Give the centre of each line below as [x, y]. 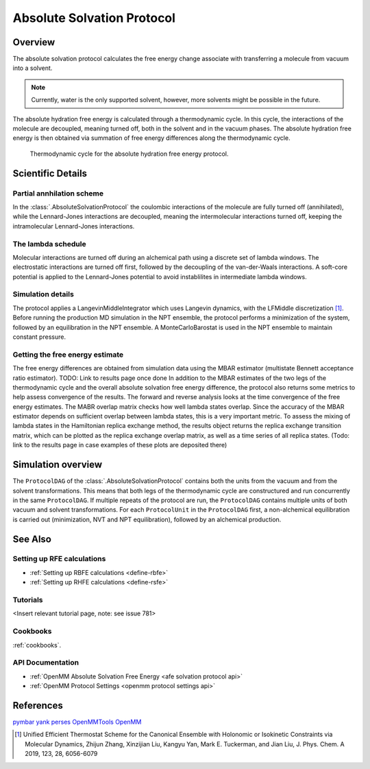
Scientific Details [50, 173]
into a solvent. [33, 68]
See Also [32, 539]
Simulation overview [58, 465]
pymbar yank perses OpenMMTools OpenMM [77, 722]
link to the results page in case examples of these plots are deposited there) [120, 445]
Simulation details [44, 294]
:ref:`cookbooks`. [37, 645]
